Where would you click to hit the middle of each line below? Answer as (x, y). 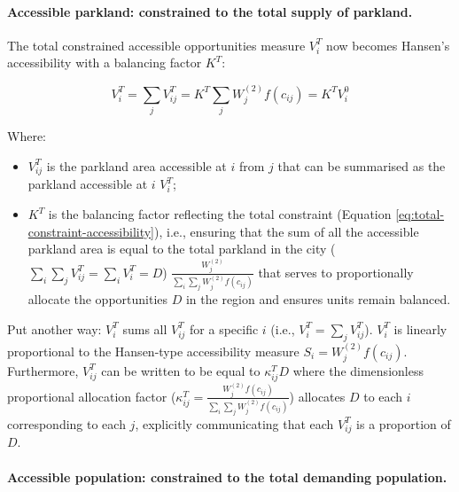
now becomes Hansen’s (388, 45)
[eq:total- (420, 214)
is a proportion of (404, 423)
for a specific (224, 328)
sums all (145, 328)
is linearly (420, 328)
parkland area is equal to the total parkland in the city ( (182, 249)
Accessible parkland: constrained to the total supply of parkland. (210, 11)
